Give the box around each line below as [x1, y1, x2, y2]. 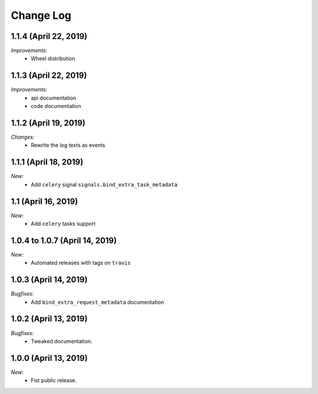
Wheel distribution [31, 55, 75, 62]
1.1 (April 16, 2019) [11, 196, 78, 206]
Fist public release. [31, 377, 77, 384]
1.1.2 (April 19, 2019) [11, 118, 85, 128]
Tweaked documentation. [31, 337, 92, 344]
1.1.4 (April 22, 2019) [11, 31, 88, 41]
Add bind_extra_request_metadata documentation [31, 298, 164, 306]
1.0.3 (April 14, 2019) [11, 275, 88, 285]
